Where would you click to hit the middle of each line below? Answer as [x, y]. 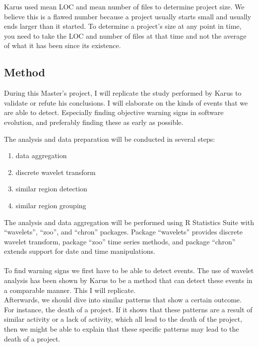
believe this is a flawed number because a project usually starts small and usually [128, 16]
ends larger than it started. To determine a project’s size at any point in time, [123, 26]
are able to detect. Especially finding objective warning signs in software [114, 112]
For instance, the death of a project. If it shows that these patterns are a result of [128, 309]
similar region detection [51, 189]
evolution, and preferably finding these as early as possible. [94, 122]
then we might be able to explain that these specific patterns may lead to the [122, 329]
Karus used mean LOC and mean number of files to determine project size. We [124, 6]
